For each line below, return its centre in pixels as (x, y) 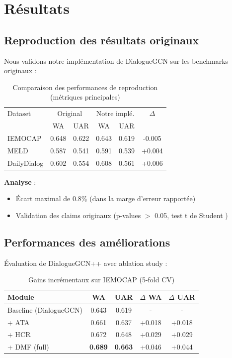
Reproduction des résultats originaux (102, 40)
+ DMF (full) (28, 347)
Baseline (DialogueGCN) (45, 309)
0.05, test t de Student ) (191, 215)
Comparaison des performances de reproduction (85, 87)
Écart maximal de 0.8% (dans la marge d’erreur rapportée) (106, 198)
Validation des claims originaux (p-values (78, 215)
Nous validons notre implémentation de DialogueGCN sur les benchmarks (116, 60)
